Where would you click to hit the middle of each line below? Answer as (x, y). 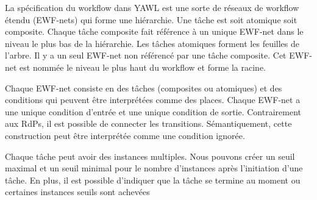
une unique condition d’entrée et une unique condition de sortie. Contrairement (153, 111)
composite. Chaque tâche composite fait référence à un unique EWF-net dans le (154, 31)
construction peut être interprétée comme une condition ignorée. (125, 135)
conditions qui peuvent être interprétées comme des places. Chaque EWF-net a (153, 100)
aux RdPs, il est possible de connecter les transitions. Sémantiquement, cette (148, 123)
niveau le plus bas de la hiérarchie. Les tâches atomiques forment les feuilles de (152, 43)
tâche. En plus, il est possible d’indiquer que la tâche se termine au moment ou (153, 180)
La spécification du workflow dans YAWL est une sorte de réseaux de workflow (152, 7)
